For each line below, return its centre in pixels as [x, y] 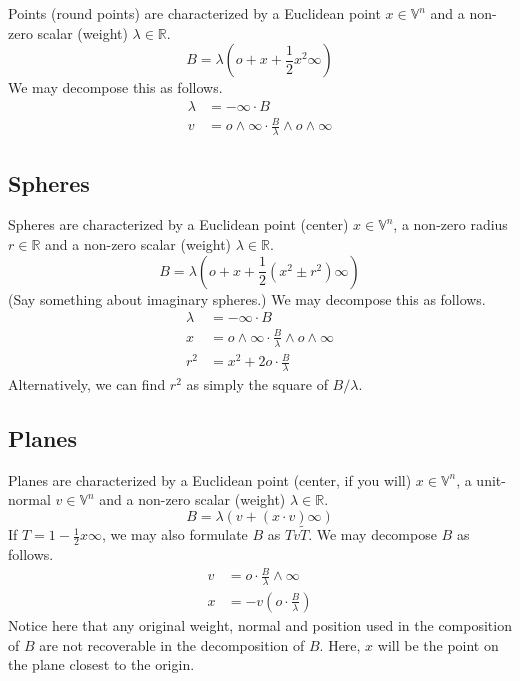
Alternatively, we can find [87, 383]
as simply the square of [257, 383]
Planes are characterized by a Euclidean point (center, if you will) [210, 479]
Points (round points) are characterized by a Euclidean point [194, 13]
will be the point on [438, 644]
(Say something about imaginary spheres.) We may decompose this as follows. [247, 298]
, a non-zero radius [450, 224]
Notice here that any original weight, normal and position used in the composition [260, 624]
